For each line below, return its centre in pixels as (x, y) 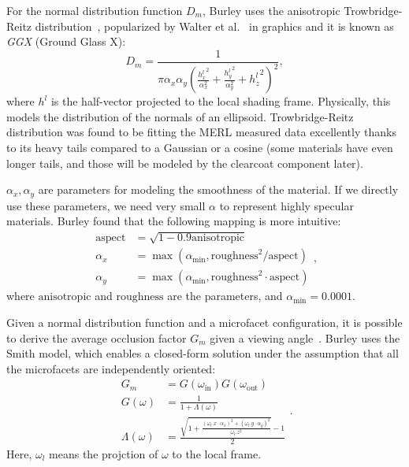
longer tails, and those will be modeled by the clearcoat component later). (185, 163)
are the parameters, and (225, 296)
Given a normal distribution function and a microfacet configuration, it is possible (204, 322)
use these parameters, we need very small (106, 205)
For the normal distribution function (95, 10)
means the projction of (104, 453)
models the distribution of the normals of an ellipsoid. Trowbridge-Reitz (180, 116)
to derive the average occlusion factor (97, 337)
